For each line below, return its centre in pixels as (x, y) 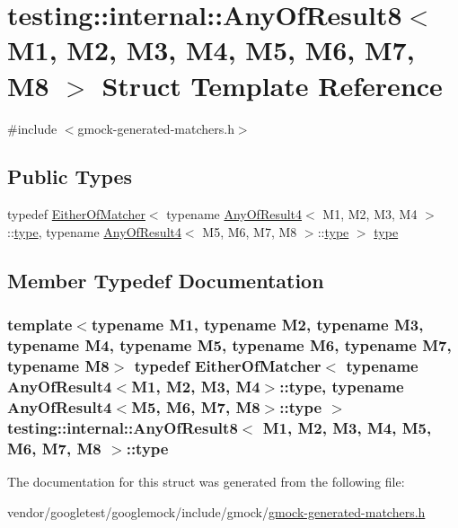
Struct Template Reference (272, 85)
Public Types (70, 176)
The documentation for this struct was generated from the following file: (206, 482)
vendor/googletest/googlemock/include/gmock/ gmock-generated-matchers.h (216, 511)
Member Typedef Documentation (166, 280)
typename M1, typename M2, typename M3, (257, 325)
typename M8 (58, 366)
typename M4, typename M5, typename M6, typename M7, (229, 345)
